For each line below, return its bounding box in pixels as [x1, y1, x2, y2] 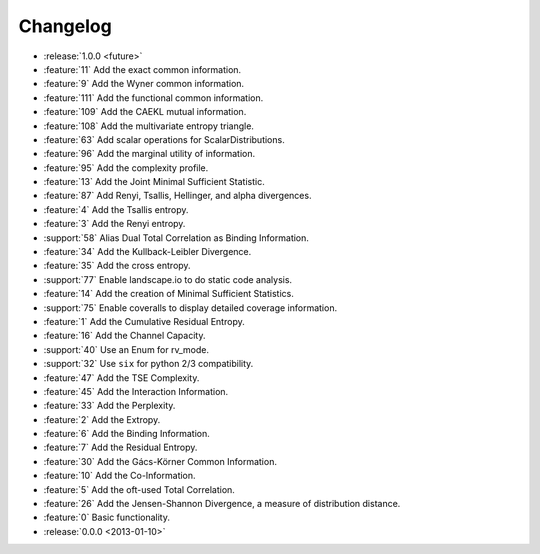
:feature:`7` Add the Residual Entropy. [43, 441, 198, 454]
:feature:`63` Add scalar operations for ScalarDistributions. [43, 133, 285, 145]
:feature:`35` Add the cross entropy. [43, 260, 191, 272]
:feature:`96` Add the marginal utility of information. [43, 148, 256, 160]
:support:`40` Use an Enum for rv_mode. [43, 343, 210, 355]
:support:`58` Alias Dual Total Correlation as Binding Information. [43, 231, 310, 244]
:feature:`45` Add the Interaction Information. [43, 385, 229, 397]
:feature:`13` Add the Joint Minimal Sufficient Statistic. [43, 176, 265, 188]
